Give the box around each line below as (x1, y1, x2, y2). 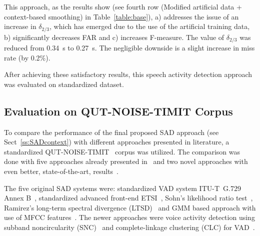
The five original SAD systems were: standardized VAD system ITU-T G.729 (4, 182, 241, 193)
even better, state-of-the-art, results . (4, 166, 119, 176)
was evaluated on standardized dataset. (4, 78, 124, 89)
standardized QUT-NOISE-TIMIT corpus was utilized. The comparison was (4, 146, 240, 156)
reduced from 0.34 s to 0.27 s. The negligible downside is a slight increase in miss (4, 42, 255, 53)
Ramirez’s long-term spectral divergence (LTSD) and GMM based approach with (4, 202, 256, 212)
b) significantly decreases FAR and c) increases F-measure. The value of (4, 31, 224, 42)
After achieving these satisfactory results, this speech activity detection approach (4, 69, 252, 79)
